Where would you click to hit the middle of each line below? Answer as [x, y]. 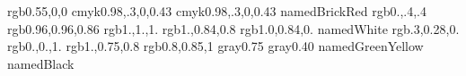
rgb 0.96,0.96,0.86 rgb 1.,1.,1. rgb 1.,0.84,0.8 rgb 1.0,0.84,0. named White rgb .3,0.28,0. [233, 28]
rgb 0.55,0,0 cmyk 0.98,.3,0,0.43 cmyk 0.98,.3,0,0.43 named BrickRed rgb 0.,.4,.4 [217, 11]
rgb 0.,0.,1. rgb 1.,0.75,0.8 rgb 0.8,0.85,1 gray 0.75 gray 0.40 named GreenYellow [215, 46]
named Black [41, 63]
